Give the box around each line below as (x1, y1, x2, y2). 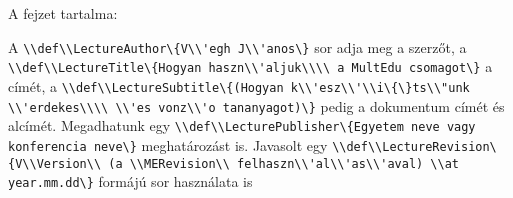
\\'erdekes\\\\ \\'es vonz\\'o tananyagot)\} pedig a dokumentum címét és (8, 95, 505, 116)
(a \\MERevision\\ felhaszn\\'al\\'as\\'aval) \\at (108, 156, 460, 171)
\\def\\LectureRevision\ (332, 139, 497, 154)
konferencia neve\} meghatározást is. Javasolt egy (8, 134, 328, 155)
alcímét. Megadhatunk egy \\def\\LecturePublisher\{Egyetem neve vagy (8, 115, 476, 136)
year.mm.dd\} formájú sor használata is (8, 171, 253, 192)
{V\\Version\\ (8, 156, 102, 171)
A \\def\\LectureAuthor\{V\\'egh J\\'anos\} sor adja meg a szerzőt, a (8, 36, 467, 57)
